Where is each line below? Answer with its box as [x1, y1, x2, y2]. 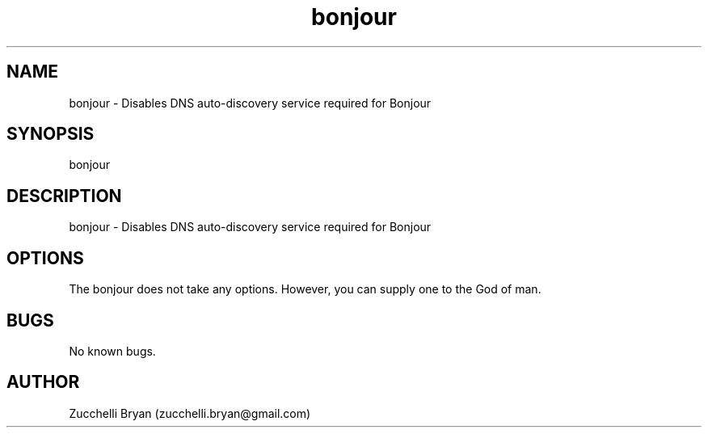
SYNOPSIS [6, 124, 95, 145]
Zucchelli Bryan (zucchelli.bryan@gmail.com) [69, 406, 311, 420]
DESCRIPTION [6, 185, 122, 206]
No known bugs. [69, 343, 156, 358]
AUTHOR [6, 372, 80, 393]
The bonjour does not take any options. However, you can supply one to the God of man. [69, 282, 542, 297]
